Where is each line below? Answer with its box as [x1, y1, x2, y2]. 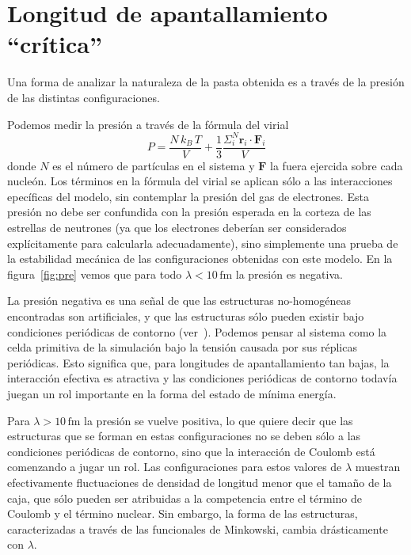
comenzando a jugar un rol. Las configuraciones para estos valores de [7, 458, 342, 475]
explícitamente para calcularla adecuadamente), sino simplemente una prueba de [7, 234, 398, 251]
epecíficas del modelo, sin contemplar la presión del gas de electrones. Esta [7, 188, 369, 204]
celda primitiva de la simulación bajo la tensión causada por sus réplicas [7, 339, 357, 355]
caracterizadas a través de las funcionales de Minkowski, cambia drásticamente [7, 520, 388, 537]
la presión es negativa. [235, 265, 343, 282]
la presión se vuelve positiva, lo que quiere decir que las [84, 412, 353, 428]
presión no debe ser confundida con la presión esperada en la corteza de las [7, 203, 371, 220]
